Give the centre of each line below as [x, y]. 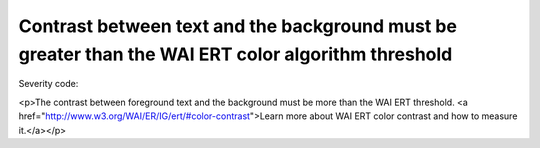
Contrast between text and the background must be [237, 26]
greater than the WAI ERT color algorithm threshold [235, 54]
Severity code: [48, 84]
